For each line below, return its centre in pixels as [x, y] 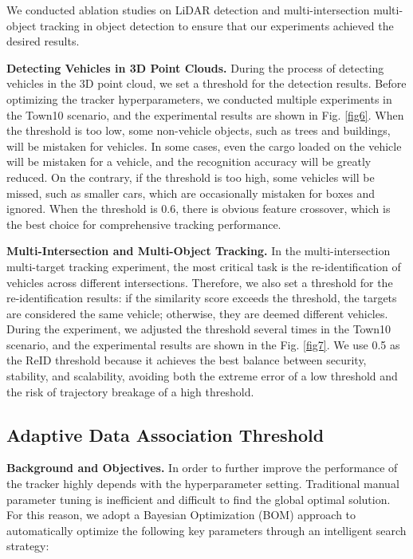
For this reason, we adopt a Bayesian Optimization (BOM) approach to [181, 515]
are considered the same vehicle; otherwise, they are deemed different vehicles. [197, 313]
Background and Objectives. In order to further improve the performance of [202, 468]
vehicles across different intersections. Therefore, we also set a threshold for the [200, 282]
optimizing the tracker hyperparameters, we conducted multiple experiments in [199, 98]
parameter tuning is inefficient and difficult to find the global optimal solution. [199, 499]
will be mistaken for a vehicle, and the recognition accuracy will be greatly [189, 161]
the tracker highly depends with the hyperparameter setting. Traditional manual [203, 484]
